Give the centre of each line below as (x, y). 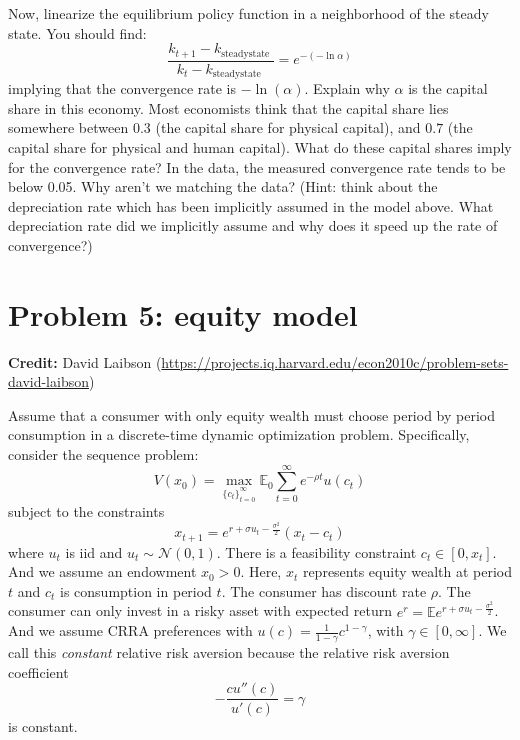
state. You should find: (77, 32)
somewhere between (68, 127)
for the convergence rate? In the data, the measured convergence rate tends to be (257, 166)
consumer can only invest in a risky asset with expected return (200, 610)
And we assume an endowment (102, 571)
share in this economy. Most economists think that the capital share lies (228, 107)
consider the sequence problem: (103, 453)
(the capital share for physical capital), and (288, 127)
